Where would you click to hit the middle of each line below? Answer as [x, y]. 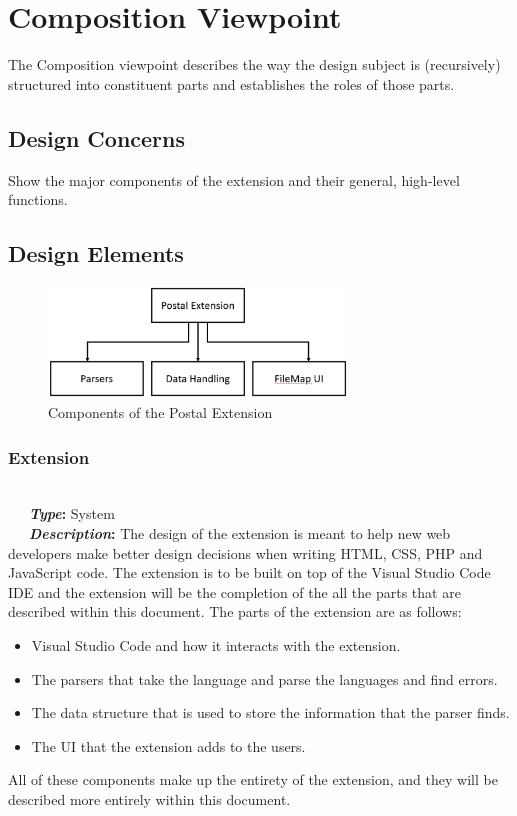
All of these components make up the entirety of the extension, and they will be [253, 779]
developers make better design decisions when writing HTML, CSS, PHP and [245, 552]
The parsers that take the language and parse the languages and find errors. [264, 678]
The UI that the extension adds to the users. [168, 745]
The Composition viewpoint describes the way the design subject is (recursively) [254, 64]
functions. [38, 199]
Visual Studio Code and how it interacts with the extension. [216, 644]
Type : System [72, 513]
